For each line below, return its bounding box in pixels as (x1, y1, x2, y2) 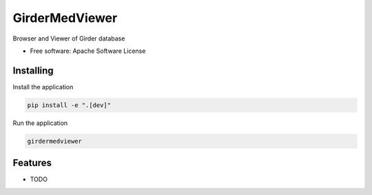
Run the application (12, 119, 68, 127)
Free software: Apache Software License (30, 47, 146, 55)
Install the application (12, 82, 74, 91)
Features (12, 157, 52, 169)
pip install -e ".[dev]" (27, 101, 112, 109)
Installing (12, 65, 54, 76)
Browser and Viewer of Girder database (12, 34, 125, 43)
